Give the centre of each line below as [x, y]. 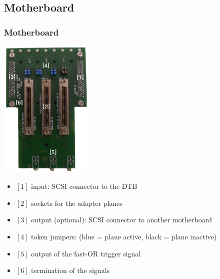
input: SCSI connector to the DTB [84, 186]
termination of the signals [70, 270]
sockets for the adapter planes [77, 203]
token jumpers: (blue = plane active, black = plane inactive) [124, 236]
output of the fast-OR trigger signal [86, 253]
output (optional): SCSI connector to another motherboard [121, 220]
